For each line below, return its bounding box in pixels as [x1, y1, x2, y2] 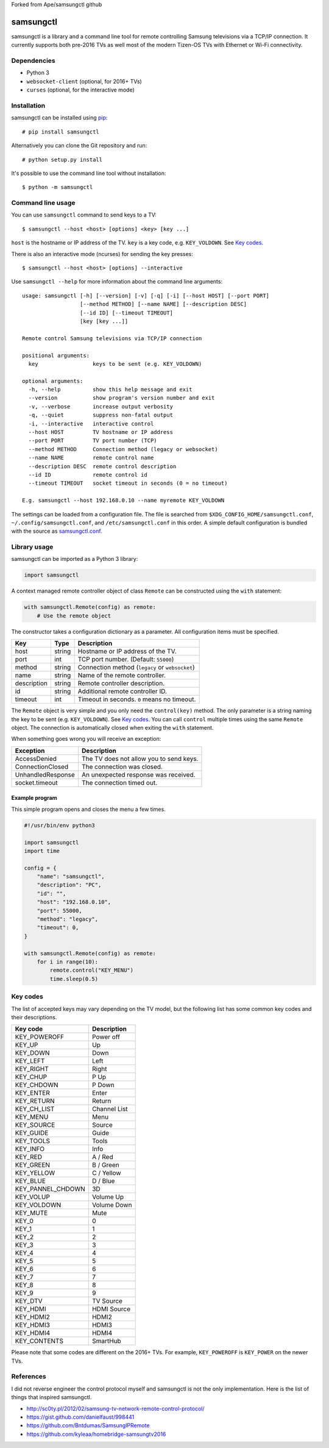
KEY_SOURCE [15, 1121, 55, 1129]
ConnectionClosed [15, 762, 69, 771]
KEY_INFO [15, 1145, 45, 1154]
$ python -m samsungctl [22, 184, 93, 191]
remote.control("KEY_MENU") [49, 967, 134, 974]
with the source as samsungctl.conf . [11, 527, 103, 535]
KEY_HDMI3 [15, 1321, 50, 1329]
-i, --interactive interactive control [28, 420, 154, 427]
